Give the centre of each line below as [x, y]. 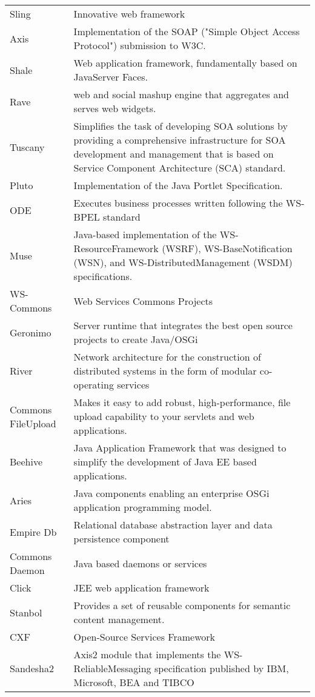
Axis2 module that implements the [147, 654]
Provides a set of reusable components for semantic [182, 605]
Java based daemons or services [140, 563]
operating [94, 385]
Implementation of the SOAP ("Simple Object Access [187, 31]
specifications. [103, 276]
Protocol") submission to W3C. [140, 45]
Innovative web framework [129, 14]
